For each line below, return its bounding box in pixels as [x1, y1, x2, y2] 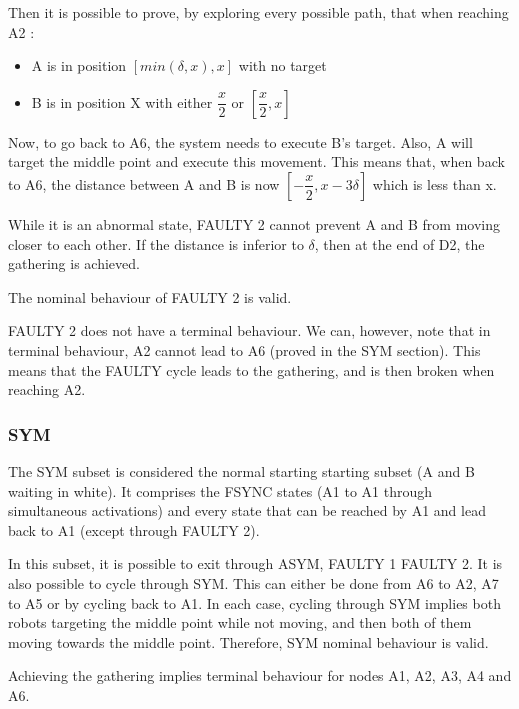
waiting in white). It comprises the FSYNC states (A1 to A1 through [8, 480, 433, 501]
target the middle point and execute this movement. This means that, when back [8, 151, 505, 172]
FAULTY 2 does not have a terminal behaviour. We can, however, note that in [8, 320, 491, 341]
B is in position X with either [31, 91, 213, 112]
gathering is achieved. [8, 253, 140, 274]
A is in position [31, 55, 127, 76]
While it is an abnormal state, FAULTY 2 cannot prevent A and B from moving [8, 213, 501, 234]
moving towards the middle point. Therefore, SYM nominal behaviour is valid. [8, 631, 489, 652]
